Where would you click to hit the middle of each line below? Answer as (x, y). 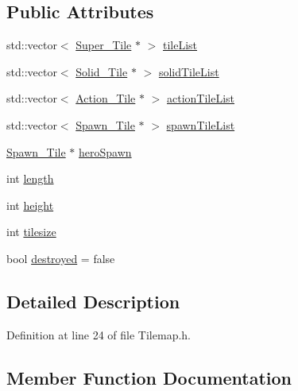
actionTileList (201, 98)
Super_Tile (104, 45)
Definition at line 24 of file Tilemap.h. (99, 334)
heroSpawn (105, 151)
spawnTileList (201, 124)
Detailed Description (93, 301)
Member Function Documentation (149, 377)
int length (30, 178)
